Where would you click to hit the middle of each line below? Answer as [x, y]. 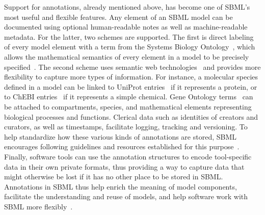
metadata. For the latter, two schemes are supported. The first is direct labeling [129, 36]
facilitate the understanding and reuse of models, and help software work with [126, 196]
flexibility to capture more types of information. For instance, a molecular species [131, 77]
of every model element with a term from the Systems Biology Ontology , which [130, 47]
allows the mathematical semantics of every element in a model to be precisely [127, 56]
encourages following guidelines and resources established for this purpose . [122, 146]
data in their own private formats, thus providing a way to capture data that [124, 166]
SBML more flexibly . [38, 206]
